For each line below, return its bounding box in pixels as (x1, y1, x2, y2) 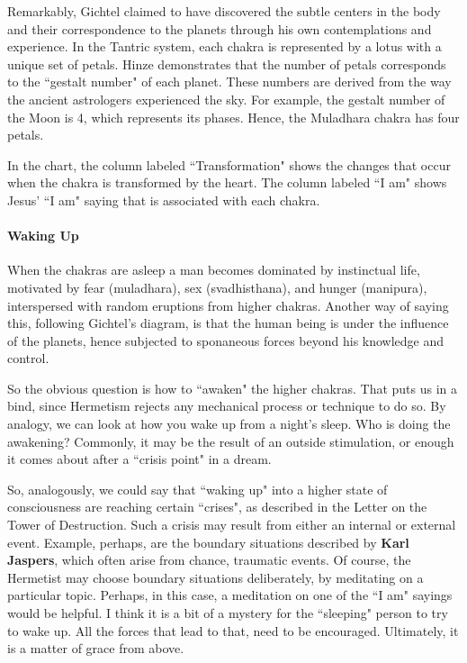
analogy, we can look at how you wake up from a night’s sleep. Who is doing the (7, 414, 451, 433)
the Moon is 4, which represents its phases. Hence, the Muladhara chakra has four (7, 107, 460, 126)
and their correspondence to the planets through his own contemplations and (7, 19, 432, 38)
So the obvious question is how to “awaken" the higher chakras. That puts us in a (7, 378, 458, 397)
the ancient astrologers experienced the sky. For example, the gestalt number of (7, 89, 445, 108)
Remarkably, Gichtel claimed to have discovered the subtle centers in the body (7, 2, 441, 20)
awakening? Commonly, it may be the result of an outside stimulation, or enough (7, 431, 454, 450)
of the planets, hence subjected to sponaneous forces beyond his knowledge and (7, 331, 445, 350)
